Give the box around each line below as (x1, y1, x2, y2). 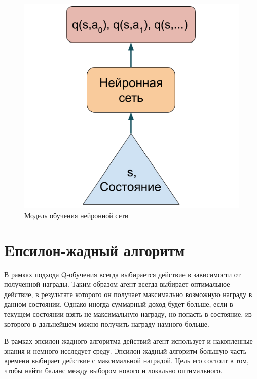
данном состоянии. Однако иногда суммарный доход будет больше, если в (4, 299, 233, 309)
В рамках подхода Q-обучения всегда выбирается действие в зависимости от (4, 269, 241, 279)
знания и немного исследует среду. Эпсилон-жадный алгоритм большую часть (4, 345, 247, 356)
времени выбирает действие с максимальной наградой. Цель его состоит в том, (4, 355, 249, 366)
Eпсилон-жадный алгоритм (4, 239, 185, 260)
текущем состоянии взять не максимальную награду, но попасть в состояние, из (4, 309, 252, 319)
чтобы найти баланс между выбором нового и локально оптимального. (4, 365, 223, 375)
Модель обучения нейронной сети (24, 209, 129, 220)
